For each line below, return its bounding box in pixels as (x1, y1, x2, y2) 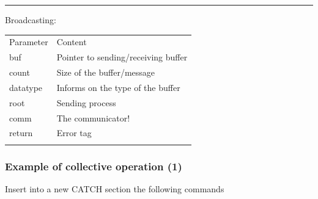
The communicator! (56, 111, 130, 124)
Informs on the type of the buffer (56, 81, 180, 93)
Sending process (56, 96, 116, 109)
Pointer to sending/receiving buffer (56, 51, 188, 63)
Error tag (56, 126, 92, 139)
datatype (9, 81, 43, 93)
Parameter (9, 35, 48, 48)
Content (56, 35, 87, 48)
